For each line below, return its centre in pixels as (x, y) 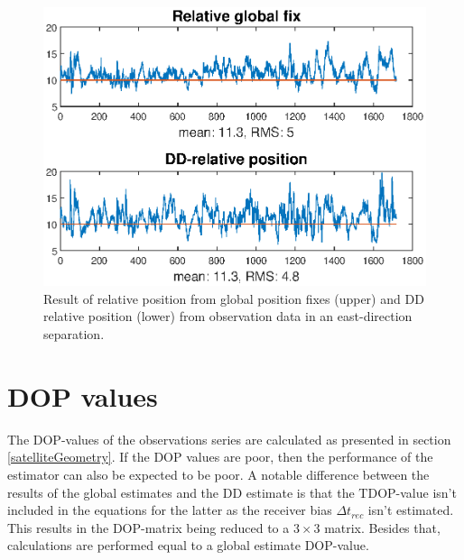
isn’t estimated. (411, 510)
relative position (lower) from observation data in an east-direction (228, 316)
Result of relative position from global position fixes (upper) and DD (234, 298)
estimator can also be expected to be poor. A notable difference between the (218, 474)
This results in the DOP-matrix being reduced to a (148, 527)
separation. (74, 334)
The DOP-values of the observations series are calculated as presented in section (229, 439)
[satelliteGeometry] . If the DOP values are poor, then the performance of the (220, 457)
